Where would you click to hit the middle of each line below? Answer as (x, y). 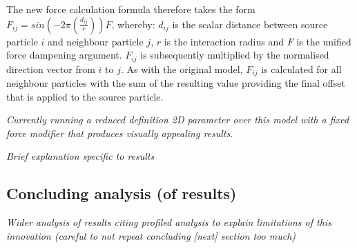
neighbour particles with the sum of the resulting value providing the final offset (176, 83)
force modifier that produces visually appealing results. (120, 133)
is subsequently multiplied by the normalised (235, 55)
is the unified (324, 41)
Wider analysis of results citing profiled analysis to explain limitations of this (169, 222)
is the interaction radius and (224, 41)
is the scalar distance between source (250, 24)
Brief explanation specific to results (80, 156)
